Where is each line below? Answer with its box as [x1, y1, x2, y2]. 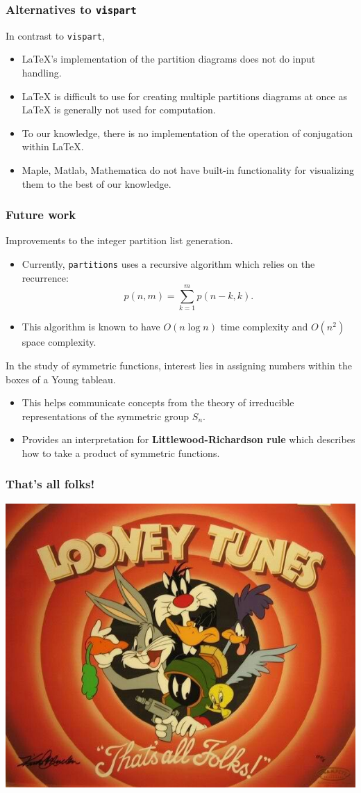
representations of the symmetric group [22, 408, 190, 423]
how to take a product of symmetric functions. [22, 445, 220, 460]
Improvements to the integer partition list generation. [6, 233, 233, 248]
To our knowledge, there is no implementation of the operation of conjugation [22, 125, 353, 140]
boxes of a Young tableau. [6, 371, 116, 386]
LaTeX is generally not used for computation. [22, 102, 216, 117]
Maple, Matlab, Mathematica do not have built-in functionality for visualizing [22, 163, 354, 177]
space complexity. [22, 335, 96, 349]
